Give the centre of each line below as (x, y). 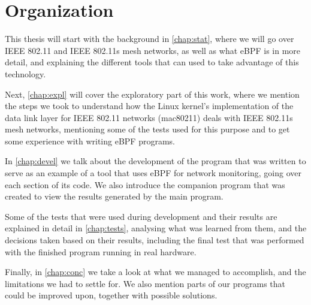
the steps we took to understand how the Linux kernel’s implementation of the (149, 106)
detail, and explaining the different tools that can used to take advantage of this (152, 62)
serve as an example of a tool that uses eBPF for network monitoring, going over (153, 173)
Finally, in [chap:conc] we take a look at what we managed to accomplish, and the (155, 272)
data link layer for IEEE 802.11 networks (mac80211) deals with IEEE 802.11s (149, 117)
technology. (25, 73)
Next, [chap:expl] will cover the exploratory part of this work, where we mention (152, 94)
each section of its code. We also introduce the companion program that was (145, 184)
